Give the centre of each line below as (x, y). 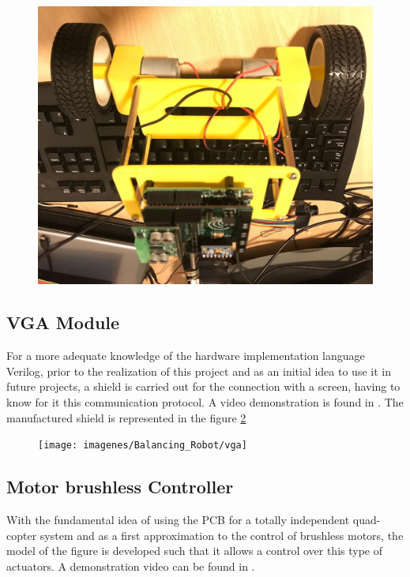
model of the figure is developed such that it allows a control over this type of (195, 551)
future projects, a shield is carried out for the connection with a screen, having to (203, 386)
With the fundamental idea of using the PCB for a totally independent (178, 519)
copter (22, 535)
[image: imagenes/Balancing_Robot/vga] (143, 446)
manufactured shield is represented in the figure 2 (126, 417)
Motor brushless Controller (120, 487)
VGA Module (63, 322)
